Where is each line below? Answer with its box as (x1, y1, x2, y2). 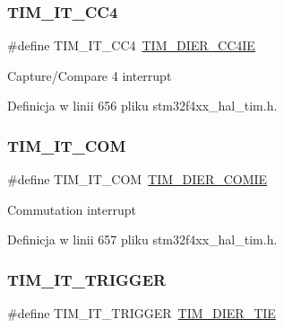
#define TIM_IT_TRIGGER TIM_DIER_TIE (7, 304, 276, 323)
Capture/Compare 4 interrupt (7, 66, 172, 84)
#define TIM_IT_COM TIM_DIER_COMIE (7, 170, 268, 189)
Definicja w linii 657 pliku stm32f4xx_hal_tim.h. (7, 230, 278, 249)
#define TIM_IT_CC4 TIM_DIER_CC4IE (7, 36, 255, 55)
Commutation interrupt (7, 199, 136, 218)
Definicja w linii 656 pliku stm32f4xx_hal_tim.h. (7, 96, 278, 115)
